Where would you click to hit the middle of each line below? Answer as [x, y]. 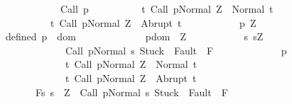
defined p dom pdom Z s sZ [134, 36]
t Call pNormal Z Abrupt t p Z [153, 22]
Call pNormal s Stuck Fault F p [176, 50]
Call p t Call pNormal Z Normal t [167, 8]
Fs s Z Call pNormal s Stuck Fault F [131, 92]
